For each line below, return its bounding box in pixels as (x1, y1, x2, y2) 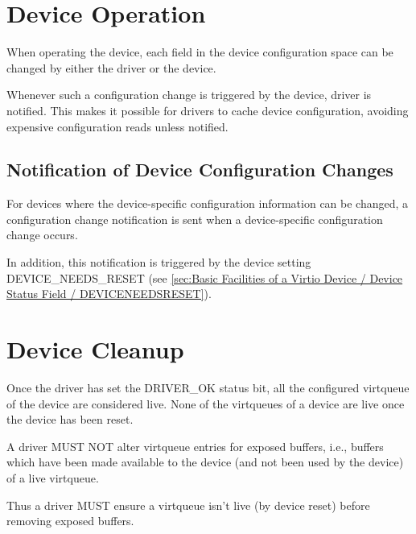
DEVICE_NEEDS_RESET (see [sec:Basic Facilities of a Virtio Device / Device (6, 269, 403, 286)
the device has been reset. (6, 411, 134, 428)
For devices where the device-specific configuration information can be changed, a (6, 195, 409, 212)
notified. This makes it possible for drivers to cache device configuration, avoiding (6, 101, 409, 118)
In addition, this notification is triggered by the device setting (6, 254, 311, 271)
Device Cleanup (6, 333, 184, 366)
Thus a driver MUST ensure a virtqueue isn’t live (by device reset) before (6, 496, 370, 513)
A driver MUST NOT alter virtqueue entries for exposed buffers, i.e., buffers (6, 437, 384, 454)
